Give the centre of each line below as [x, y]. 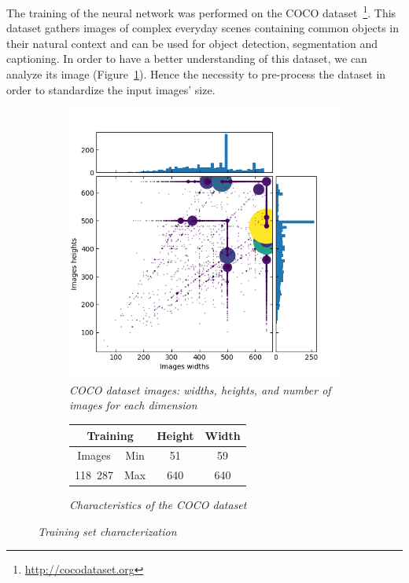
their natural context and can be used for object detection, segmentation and [192, 43]
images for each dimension [133, 405]
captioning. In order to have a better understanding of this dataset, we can [187, 59]
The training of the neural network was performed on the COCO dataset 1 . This [201, 11]
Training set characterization [107, 531]
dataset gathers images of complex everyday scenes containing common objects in [203, 28]
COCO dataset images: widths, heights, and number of [200, 389]
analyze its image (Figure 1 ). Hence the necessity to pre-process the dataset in [196, 74]
